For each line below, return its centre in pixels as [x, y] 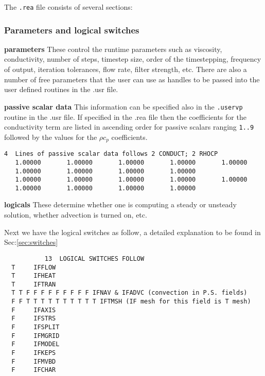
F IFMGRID [36, 336]
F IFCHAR [34, 370]
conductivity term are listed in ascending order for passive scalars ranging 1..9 [129, 127]
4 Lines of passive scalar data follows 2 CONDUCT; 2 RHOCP [111, 154]
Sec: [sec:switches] [31, 242]
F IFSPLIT [36, 327]
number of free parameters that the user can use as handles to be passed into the [132, 79]
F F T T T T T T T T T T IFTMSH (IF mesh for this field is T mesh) [131, 302]
